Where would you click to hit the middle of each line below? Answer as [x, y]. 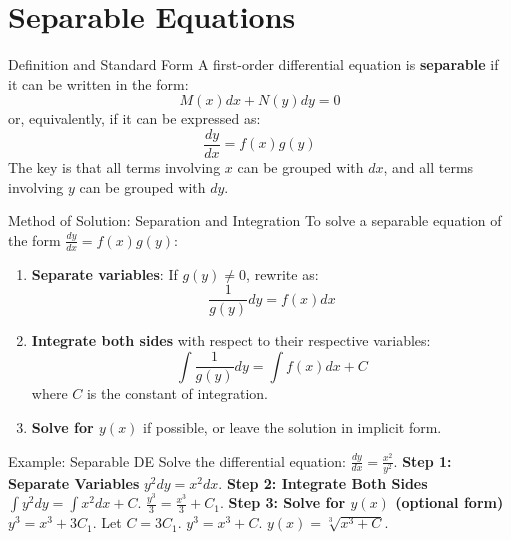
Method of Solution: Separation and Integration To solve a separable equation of [255, 220]
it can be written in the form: [98, 83]
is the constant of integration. [177, 393]
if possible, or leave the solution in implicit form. [292, 427]
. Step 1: [422, 460]
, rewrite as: [282, 273]
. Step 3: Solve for [283, 502]
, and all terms [428, 166]
